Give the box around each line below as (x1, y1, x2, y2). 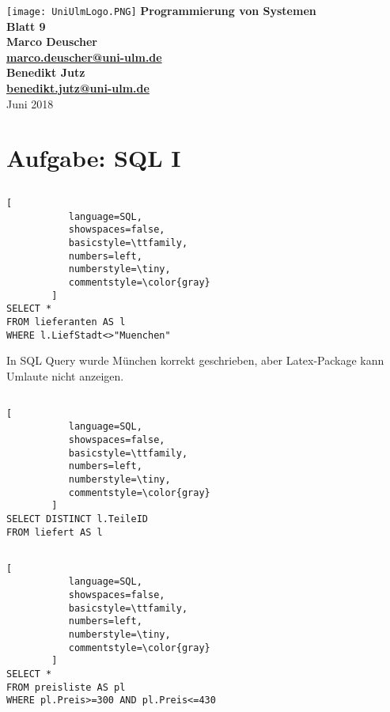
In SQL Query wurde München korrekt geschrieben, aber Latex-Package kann (6, 352, 384, 369)
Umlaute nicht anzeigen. (6, 367, 124, 384)
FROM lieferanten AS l (6, 316, 126, 328)
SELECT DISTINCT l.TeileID (6, 513, 148, 525)
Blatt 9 (6, 17, 46, 34)
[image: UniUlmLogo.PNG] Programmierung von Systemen (6, 2, 316, 18)
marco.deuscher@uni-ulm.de (6, 48, 162, 65)
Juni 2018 (6, 95, 54, 112)
